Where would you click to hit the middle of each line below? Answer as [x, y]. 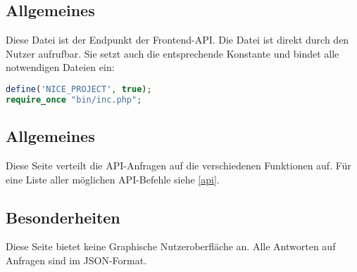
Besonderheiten [63, 217]
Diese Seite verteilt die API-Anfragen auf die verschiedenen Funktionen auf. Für [178, 165]
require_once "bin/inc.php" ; [74, 99]
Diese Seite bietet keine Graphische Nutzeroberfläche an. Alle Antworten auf [171, 246]
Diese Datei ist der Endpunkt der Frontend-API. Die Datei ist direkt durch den [177, 40]
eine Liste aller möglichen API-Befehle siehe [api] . [113, 179]
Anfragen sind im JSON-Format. [76, 260]
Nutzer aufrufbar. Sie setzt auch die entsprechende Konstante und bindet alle [173, 53]
